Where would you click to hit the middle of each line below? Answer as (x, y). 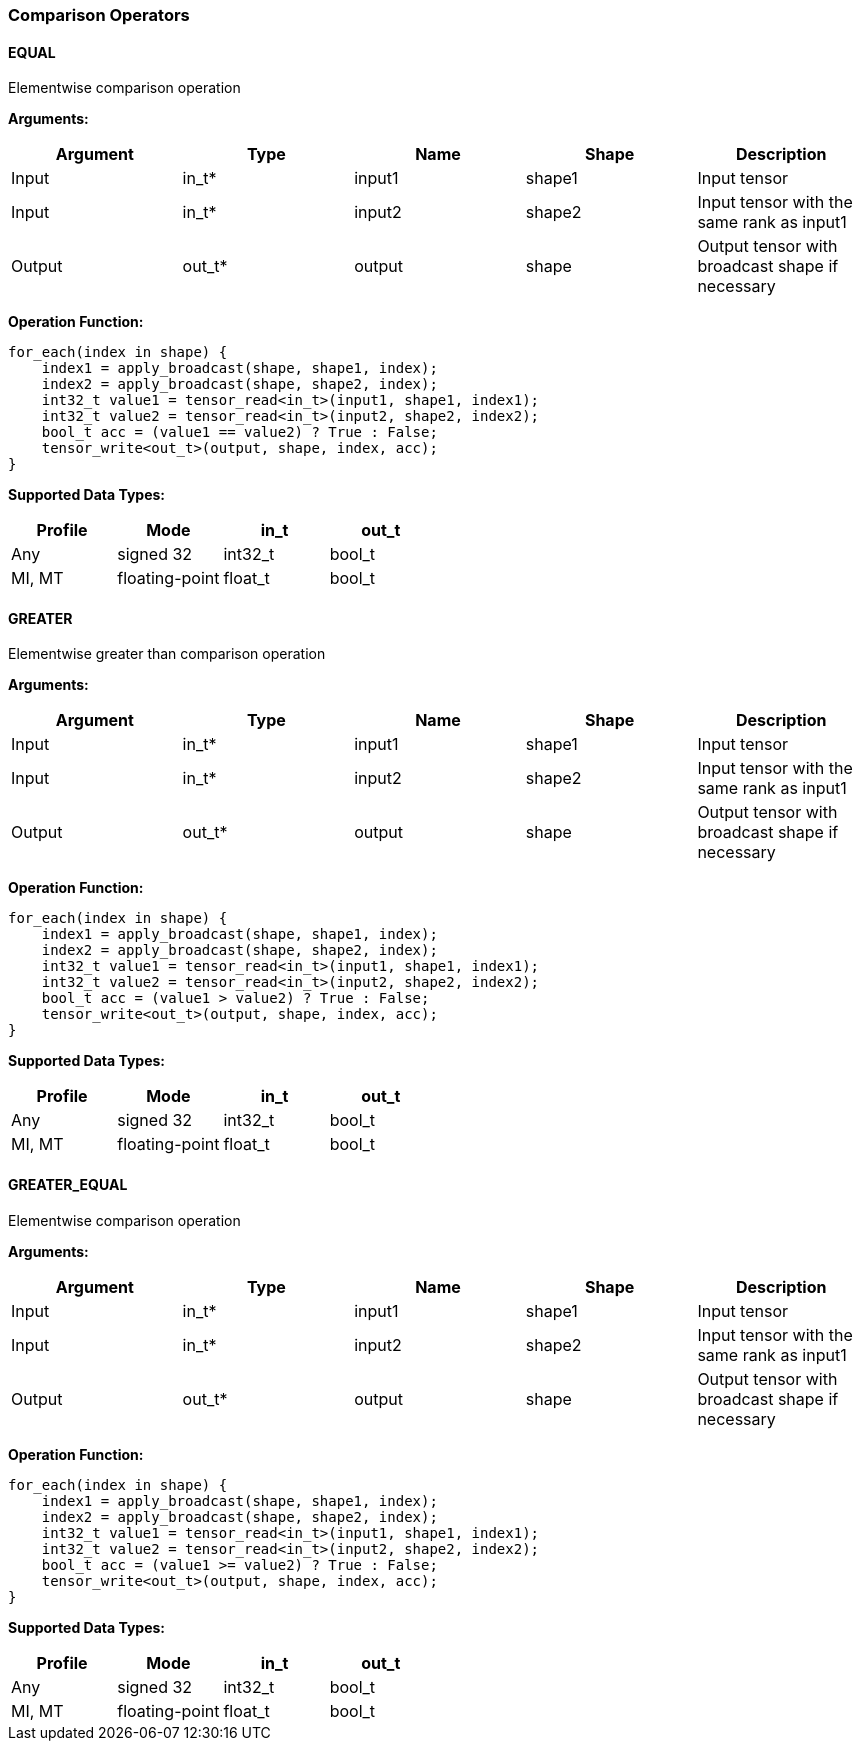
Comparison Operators (99, 15)
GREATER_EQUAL (68, 1185)
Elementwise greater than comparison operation (167, 654)
